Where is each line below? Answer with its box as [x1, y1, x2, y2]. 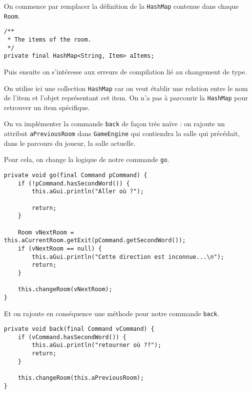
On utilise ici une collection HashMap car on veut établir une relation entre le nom [4, 83, 248, 93]
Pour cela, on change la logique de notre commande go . [4, 154, 169, 164]
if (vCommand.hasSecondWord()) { [18, 333, 126, 341]
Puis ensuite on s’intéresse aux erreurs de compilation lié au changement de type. [4, 66, 247, 76]
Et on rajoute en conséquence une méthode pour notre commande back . [4, 308, 219, 318]
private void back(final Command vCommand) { [4, 325, 154, 333]
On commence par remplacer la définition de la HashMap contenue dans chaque [4, 1, 239, 11]
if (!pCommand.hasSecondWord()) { [18, 180, 130, 187]
